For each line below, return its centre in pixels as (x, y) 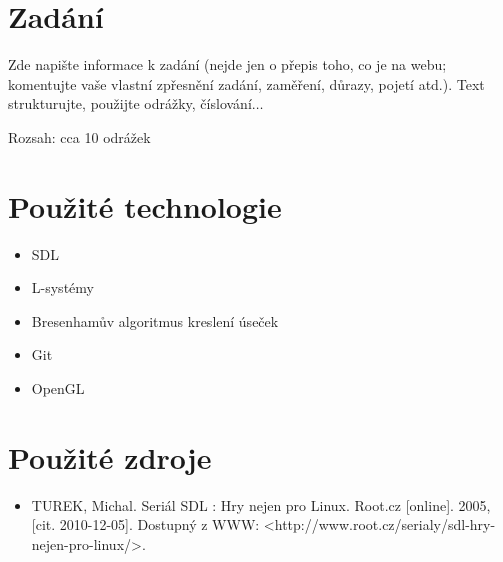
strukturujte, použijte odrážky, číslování (130, 103)
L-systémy (62, 287)
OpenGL (58, 388)
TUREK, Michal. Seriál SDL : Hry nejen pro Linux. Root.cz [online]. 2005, (261, 504)
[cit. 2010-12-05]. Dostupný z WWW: (145, 524)
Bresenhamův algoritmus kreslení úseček (155, 320)
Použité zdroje (110, 456)
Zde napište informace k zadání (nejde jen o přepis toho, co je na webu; (227, 64)
